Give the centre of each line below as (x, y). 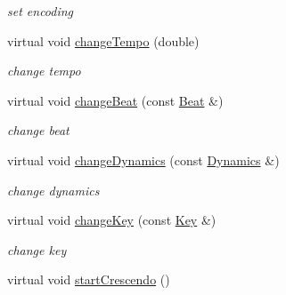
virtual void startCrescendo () (89, 279)
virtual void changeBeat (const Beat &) (115, 100)
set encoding (41, 11)
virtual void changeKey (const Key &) (112, 220)
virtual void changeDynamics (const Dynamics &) (143, 159)
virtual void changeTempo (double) (103, 40)
